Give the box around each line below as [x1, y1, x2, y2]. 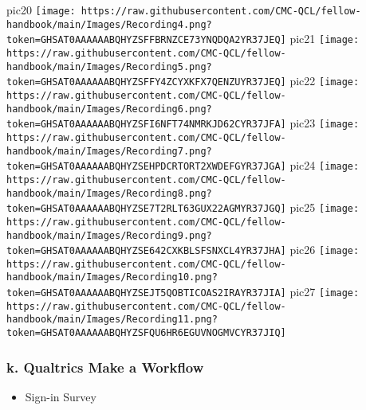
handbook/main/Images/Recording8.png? [6, 187, 212, 199]
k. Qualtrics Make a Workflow [6, 357, 204, 377]
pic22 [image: [289, 72, 360, 89]
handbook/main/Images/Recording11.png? [6, 314, 218, 326]
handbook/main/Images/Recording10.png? [6, 271, 218, 283]
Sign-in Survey [25, 388, 96, 404]
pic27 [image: [289, 283, 360, 300]
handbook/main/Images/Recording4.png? [6, 18, 212, 30]
